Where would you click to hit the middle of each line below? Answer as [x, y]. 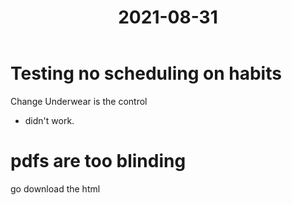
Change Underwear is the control [79, 101]
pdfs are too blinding [98, 161]
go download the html [55, 188]
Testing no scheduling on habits [146, 73]
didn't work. [49, 120]
